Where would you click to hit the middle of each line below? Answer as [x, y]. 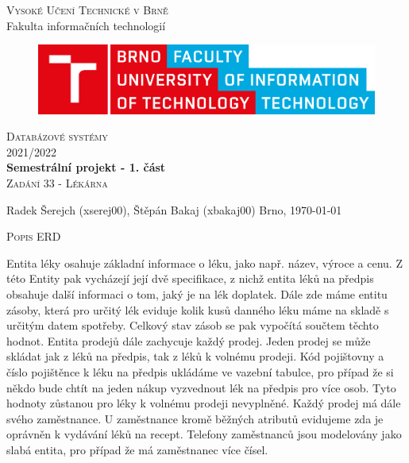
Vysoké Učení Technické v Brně [87, 10]
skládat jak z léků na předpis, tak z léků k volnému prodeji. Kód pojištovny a [195, 356]
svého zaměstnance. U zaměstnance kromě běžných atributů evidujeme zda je [195, 418]
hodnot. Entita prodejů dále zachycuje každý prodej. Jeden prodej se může [189, 340]
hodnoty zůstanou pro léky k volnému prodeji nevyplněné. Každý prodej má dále [204, 403]
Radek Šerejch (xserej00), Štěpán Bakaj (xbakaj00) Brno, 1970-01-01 [174, 209]
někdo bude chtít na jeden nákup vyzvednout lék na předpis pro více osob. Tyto [201, 387]
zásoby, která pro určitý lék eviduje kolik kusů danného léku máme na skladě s [198, 309]
